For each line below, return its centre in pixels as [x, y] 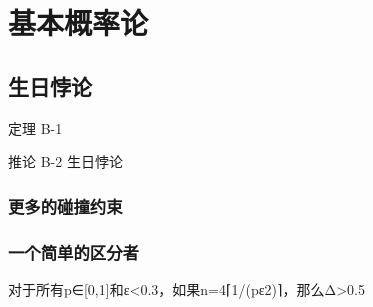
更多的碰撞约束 [65, 205]
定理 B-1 [35, 127]
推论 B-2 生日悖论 [65, 161]
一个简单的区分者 [73, 251]
